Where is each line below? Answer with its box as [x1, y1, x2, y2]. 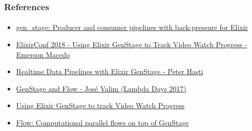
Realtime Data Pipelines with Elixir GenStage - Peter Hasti [16, 66, 204, 77]
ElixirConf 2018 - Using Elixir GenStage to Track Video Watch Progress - [16, 39, 247, 50]
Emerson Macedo [16, 49, 70, 59]
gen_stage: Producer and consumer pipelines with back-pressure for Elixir [16, 22, 248, 32]
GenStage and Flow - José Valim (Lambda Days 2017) [16, 83, 187, 93]
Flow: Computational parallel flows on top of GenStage [16, 117, 189, 127]
